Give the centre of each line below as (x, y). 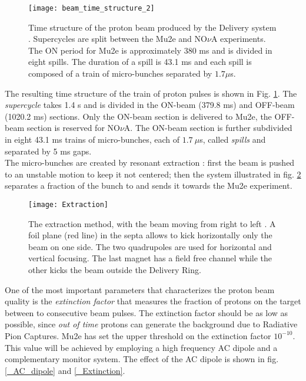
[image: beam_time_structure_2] (92, 8)
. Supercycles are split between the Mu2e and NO (118, 39)
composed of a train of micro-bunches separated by (120, 73)
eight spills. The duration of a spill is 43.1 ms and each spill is (140, 62)
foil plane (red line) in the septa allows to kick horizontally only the (150, 235)
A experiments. (238, 39)
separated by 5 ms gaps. (48, 151)
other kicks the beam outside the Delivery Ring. (115, 270)
